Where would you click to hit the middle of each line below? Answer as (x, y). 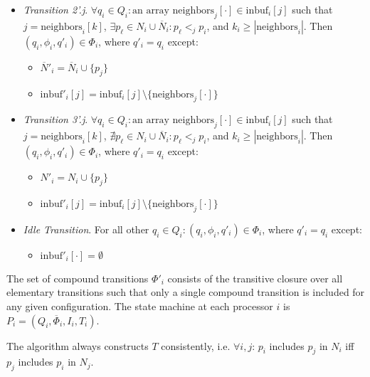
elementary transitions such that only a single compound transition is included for (186, 292)
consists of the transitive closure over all (255, 278)
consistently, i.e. (196, 345)
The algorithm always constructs (78, 345)
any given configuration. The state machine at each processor (140, 306)
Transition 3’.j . (55, 119)
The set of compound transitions (78, 278)
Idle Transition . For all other (86, 229)
